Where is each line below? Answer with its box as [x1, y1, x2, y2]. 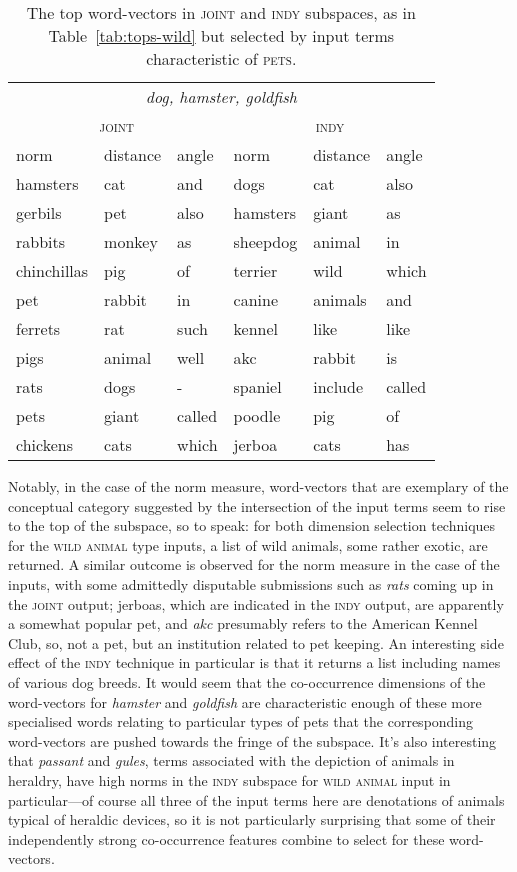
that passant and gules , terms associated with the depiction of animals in [8, 750, 455, 771]
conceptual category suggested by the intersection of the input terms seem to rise [8, 495, 506, 516]
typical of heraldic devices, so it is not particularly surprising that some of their [8, 809, 496, 830]
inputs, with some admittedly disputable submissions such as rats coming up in [8, 573, 494, 594]
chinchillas [16, 259, 89, 282]
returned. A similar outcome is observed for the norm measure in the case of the [8, 554, 500, 575]
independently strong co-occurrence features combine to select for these [8, 828, 445, 849]
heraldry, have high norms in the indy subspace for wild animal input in [8, 769, 451, 790]
